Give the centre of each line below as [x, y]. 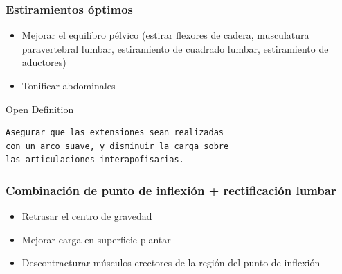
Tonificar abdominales [69, 85]
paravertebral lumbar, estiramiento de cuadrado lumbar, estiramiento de [175, 48]
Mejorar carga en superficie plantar [96, 239]
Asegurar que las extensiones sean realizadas [115, 133]
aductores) [44, 62]
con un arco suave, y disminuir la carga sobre [117, 146]
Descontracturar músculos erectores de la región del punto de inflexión [171, 263]
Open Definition [40, 109]
